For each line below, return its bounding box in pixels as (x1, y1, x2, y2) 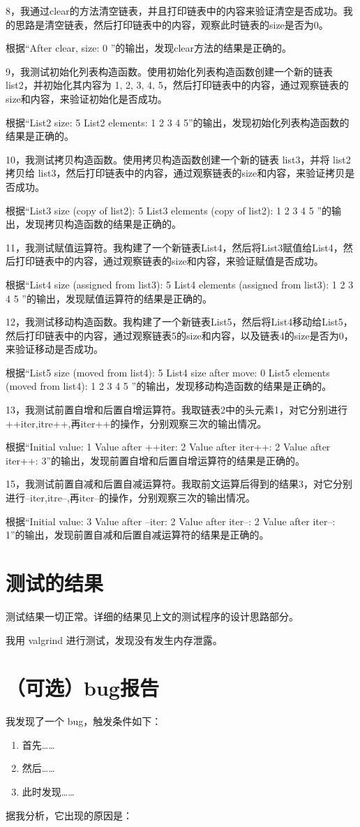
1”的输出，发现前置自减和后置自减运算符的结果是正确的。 (6, 527, 269, 542)
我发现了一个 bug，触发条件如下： (6, 714, 162, 729)
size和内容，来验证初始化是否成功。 (6, 91, 167, 105)
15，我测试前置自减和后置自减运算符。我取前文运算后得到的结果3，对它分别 (6, 476, 352, 491)
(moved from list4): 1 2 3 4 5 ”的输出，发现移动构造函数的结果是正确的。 (6, 379, 332, 393)
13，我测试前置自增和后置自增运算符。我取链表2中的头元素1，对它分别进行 (6, 402, 347, 417)
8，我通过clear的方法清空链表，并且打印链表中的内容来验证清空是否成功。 (6, 3, 343, 17)
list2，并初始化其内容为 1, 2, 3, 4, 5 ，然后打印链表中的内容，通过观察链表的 (6, 78, 349, 92)
